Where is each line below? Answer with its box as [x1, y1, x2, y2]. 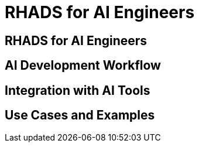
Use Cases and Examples [5, 108, 155, 123]
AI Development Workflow [5, 58, 161, 73]
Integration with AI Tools [5, 83, 150, 98]
